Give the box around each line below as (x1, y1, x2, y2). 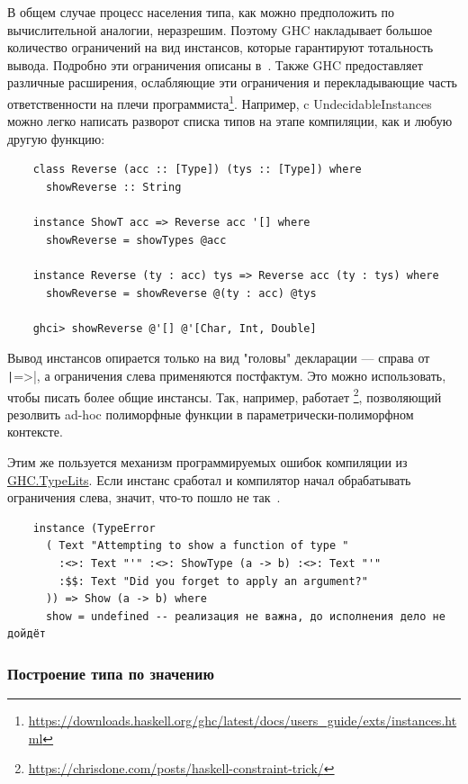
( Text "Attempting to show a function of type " (45, 539, 349, 553)
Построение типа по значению (7, 662, 214, 684)
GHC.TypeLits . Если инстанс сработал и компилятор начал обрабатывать (7, 470, 411, 489)
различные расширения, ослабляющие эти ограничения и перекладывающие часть (7, 73, 457, 92)
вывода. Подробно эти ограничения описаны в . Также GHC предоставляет (7, 55, 423, 74)
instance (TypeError (32, 521, 156, 535)
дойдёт (7, 627, 46, 641)
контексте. (7, 422, 63, 441)
